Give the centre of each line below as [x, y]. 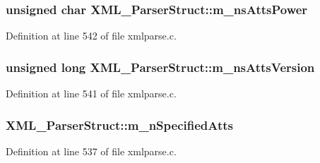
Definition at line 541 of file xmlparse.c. [91, 93]
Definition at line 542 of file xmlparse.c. [91, 36]
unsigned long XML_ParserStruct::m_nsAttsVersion [160, 67]
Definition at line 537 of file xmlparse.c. [91, 151]
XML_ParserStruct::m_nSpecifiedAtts [119, 125]
